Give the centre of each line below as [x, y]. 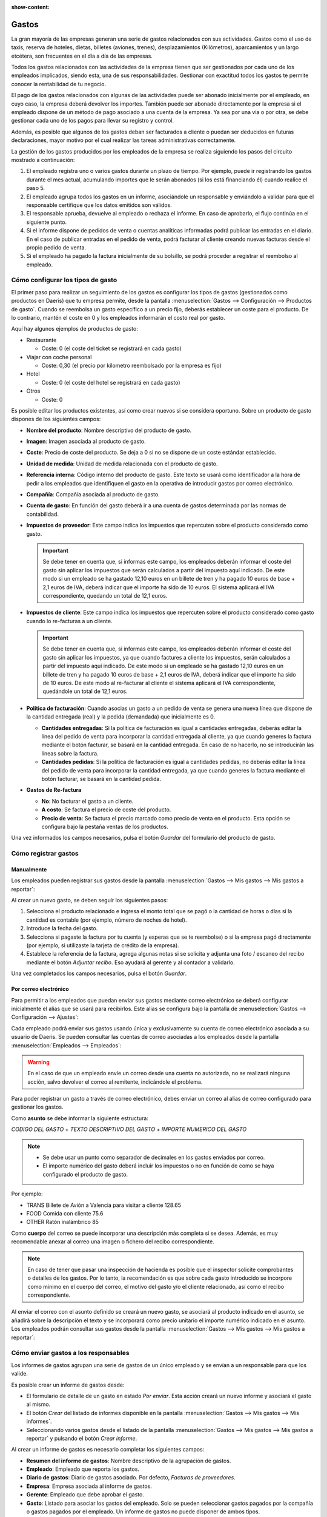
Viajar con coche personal [59, 357]
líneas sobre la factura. [70, 753]
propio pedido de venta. [56, 247]
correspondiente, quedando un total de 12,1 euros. [105, 595]
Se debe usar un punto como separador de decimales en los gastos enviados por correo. [154, 1157]
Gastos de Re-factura [54, 790]
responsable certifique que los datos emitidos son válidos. [99, 205]
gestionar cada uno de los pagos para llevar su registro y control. [92, 121]
